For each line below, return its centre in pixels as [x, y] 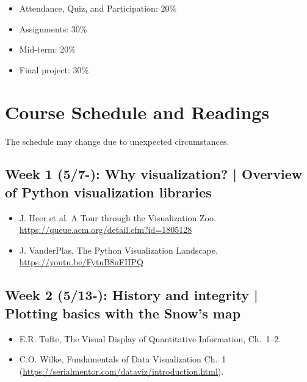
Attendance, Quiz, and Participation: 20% [98, 8]
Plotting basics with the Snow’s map [123, 313]
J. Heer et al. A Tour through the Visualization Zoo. [117, 217]
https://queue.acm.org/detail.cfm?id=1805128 [106, 230]
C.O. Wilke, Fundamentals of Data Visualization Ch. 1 [123, 359]
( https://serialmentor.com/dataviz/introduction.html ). [121, 371]
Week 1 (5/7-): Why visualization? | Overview [154, 174]
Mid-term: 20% [48, 49]
